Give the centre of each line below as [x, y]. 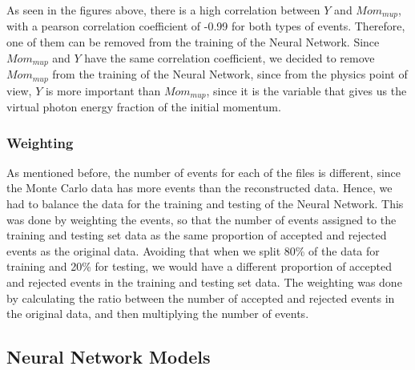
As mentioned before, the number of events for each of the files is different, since [204, 172]
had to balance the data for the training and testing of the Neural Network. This [205, 203]
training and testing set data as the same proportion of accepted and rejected [197, 235]
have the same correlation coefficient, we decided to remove [230, 57]
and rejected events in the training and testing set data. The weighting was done [204, 282]
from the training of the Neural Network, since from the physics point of [230, 74]
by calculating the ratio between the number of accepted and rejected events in [201, 298]
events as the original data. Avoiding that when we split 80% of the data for [193, 250]
